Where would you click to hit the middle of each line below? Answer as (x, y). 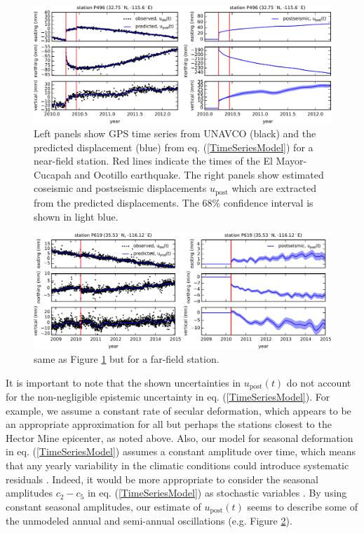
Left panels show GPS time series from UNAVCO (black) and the (175, 133)
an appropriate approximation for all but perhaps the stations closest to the (169, 424)
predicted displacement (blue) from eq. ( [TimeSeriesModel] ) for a (174, 147)
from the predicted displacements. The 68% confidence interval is (174, 202)
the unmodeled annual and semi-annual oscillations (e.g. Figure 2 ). (149, 521)
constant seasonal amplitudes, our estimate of (103, 506)
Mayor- (291, 161)
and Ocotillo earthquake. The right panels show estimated (199, 174)
